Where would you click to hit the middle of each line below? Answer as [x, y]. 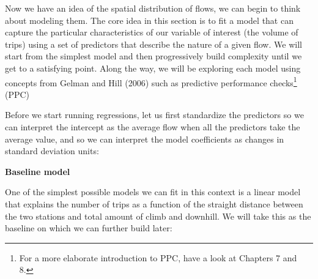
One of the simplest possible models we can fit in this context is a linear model [153, 192]
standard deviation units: [52, 151]
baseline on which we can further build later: [89, 228]
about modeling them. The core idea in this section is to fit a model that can [149, 20]
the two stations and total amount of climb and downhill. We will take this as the [158, 216]
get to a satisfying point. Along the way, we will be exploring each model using [153, 68]
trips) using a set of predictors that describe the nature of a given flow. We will [153, 44]
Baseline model [38, 171]
